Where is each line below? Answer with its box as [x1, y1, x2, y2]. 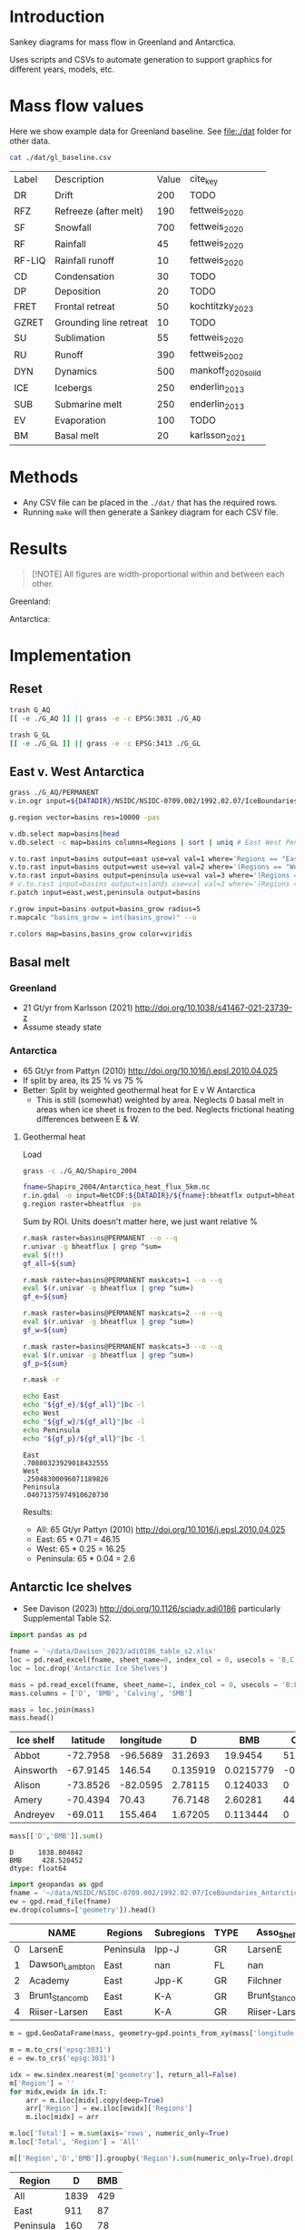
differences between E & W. [35, 1113, 141, 1124]
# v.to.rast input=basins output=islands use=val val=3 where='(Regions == [9, 879, 302, 889]
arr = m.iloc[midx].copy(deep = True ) [25, 2095, 165, 2104]
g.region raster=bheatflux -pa [22, 1200, 142, 1209]
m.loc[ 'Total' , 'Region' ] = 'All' [9, 2137, 141, 2147]
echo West [22, 1409, 61, 1418]
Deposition [54, 285, 102, 297]
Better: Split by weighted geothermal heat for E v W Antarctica [22, 1084, 256, 1095]
